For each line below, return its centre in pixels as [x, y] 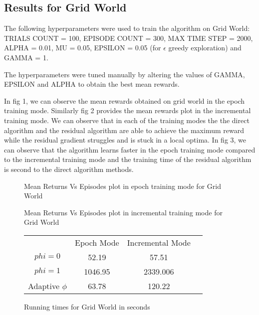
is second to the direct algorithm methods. [69, 169]
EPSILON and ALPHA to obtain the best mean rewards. [92, 84]
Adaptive [44, 286]
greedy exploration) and [205, 48]
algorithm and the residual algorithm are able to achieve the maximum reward [124, 130]
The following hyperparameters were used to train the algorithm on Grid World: [127, 28]
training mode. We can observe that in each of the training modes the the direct [127, 120]
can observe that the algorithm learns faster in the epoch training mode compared [130, 149]
